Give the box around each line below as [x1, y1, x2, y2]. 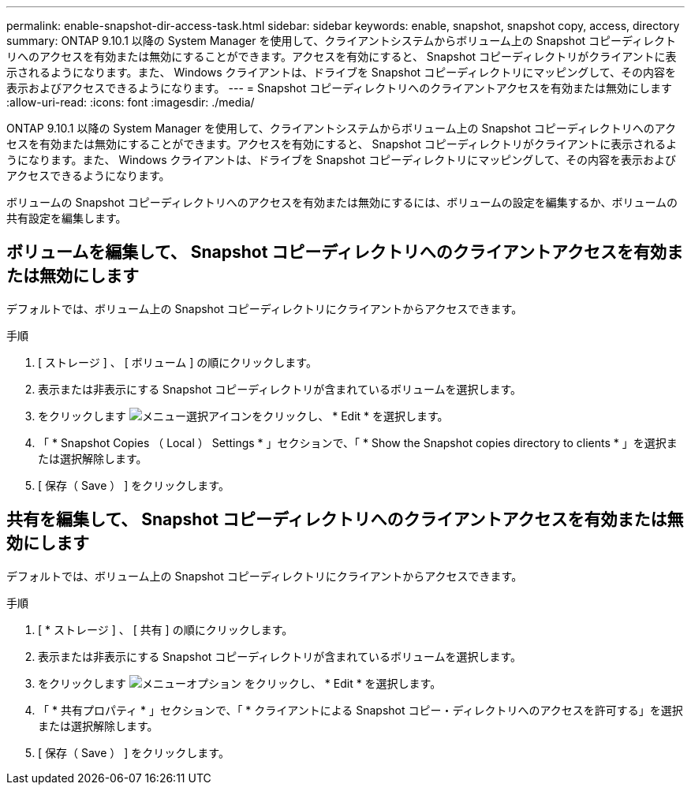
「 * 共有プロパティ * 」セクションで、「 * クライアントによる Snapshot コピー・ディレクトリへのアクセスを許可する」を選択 [38, 703, 683, 717]
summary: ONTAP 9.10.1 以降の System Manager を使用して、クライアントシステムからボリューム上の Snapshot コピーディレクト [6, 34, 677, 47]
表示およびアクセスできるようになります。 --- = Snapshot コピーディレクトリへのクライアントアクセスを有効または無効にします [6, 81, 673, 95]
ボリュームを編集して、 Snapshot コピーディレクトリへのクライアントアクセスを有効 [6, 242, 667, 263]
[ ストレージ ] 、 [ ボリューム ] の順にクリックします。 [38, 355, 317, 369]
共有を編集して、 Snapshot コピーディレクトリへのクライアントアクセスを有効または [6, 509, 667, 530]
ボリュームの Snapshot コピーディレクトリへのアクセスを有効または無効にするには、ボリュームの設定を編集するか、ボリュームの [6, 196, 678, 209]
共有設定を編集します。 [6, 211, 127, 225]
